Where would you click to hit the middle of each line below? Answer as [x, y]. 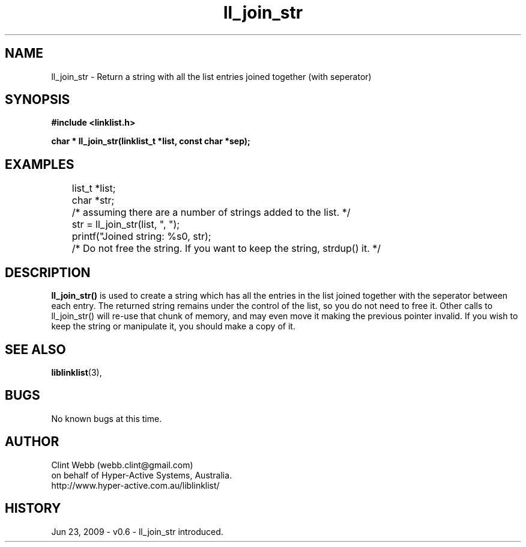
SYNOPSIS [38, 100]
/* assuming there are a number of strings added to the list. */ [211, 212]
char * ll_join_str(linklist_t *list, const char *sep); [151, 141]
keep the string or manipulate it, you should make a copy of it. [173, 326]
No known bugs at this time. [107, 418]
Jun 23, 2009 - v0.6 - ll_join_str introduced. [137, 531]
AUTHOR [32, 442]
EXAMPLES [40, 164]
